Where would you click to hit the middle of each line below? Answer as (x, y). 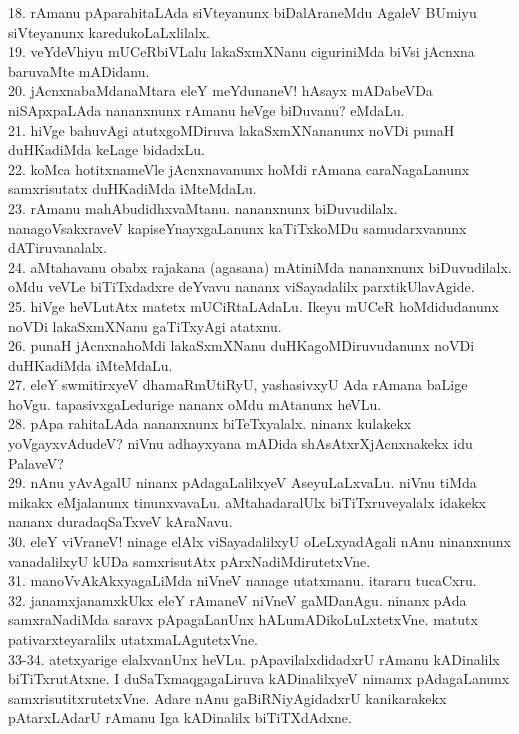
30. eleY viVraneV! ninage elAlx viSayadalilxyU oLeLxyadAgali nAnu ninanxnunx (259, 541)
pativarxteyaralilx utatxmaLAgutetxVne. (133, 639)
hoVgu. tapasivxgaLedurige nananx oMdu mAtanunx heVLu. (195, 403)
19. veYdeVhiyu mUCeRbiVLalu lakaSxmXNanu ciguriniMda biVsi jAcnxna (241, 51)
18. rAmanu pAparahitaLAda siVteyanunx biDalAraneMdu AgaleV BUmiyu (242, 12)
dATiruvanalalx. (57, 247)
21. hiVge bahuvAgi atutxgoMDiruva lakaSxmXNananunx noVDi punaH (231, 129)
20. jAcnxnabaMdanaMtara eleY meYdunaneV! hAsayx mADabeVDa (220, 90)
